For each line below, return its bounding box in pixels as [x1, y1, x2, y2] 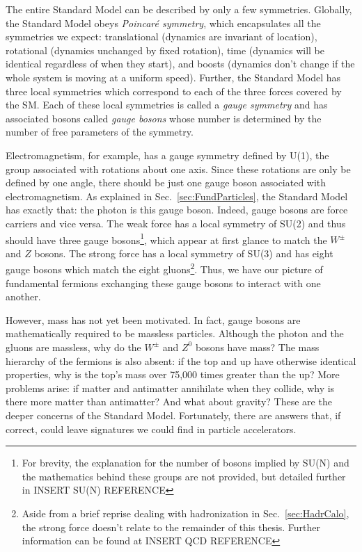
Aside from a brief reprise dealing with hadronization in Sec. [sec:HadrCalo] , [22, 505, 349, 520]
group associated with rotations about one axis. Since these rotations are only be [6, 161, 351, 176]
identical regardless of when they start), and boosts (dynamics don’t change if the [6, 56, 355, 71]
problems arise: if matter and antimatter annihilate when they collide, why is [6, 380, 335, 395]
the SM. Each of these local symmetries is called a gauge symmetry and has [6, 97, 328, 112]
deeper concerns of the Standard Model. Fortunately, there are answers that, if [6, 407, 341, 422]
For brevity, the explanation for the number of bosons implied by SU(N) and [22, 455, 349, 470]
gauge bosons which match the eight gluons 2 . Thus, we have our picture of [6, 260, 323, 276]
